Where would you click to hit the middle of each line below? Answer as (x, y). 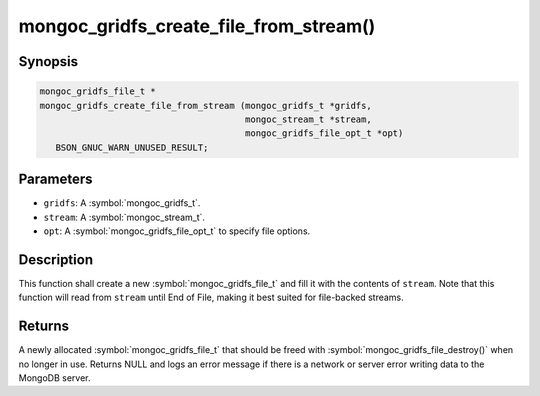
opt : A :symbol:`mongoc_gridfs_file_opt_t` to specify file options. (177, 231)
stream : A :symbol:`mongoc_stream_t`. (124, 217)
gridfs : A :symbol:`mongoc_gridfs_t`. (122, 203)
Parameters (55, 179)
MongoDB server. (54, 377)
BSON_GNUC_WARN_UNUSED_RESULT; (132, 147)
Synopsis (48, 61)
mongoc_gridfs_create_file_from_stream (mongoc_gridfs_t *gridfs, (205, 105)
